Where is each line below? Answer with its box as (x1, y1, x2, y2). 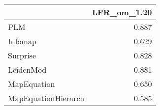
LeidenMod (8, 64, 47, 75)
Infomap (8, 35, 36, 47)
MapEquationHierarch (8, 92, 85, 104)
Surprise (8, 50, 36, 61)
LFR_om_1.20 (92, 6, 152, 18)
